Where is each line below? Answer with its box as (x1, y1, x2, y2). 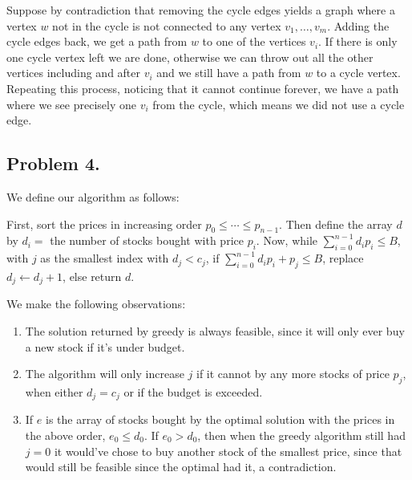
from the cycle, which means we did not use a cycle (152, 96, 405, 112)
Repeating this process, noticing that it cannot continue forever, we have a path (6, 79, 399, 96)
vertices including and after (6, 64, 141, 81)
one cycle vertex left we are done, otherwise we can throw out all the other (6, 48, 374, 65)
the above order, (25, 427, 106, 444)
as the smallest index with (40, 250, 169, 266)
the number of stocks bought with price (50, 232, 244, 249)
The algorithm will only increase (25, 365, 184, 382)
